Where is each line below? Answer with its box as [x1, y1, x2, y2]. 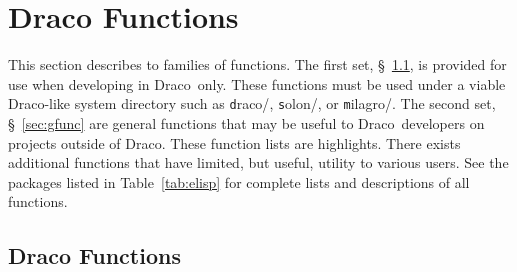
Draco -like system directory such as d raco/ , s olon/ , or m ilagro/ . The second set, [8, 93, 496, 114]
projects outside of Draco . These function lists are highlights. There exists [8, 132, 461, 153]
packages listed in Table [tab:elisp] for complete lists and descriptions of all [8, 171, 470, 192]
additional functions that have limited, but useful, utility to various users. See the [8, 152, 509, 173]
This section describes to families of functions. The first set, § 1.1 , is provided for [8, 54, 507, 75]
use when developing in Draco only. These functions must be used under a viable [8, 73, 506, 94]
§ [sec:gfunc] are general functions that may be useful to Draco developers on [8, 112, 485, 133]
